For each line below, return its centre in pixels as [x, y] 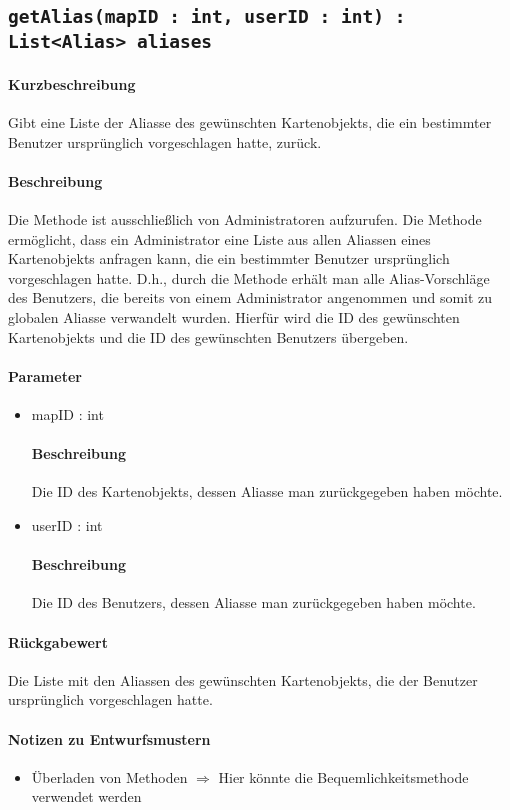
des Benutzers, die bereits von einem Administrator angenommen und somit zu [250, 297]
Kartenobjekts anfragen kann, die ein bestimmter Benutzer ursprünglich [229, 258]
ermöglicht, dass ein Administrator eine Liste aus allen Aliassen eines [219, 238]
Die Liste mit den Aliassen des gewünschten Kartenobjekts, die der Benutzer [243, 679]
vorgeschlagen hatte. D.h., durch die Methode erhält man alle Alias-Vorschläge [249, 277]
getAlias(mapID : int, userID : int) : [207, 17]
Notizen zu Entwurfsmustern [109, 738]
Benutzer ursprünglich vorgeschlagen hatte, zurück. [165, 141]
